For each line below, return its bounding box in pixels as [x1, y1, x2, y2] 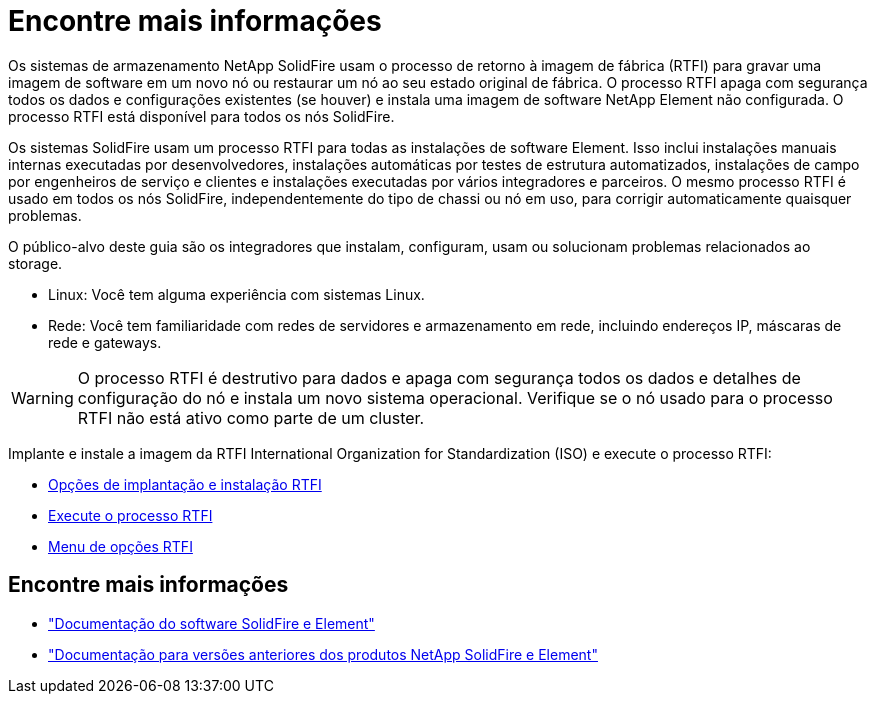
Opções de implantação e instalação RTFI [48, 475, 322, 493]
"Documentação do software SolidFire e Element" [48, 614, 375, 632]
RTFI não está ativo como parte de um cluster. [77, 407, 425, 428]
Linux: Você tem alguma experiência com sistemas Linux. [48, 285, 425, 303]
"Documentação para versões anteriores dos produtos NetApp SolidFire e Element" [48, 645, 598, 663]
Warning [11, 387, 74, 408]
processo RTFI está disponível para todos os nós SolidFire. [8, 107, 395, 125]
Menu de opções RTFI [48, 537, 193, 555]
